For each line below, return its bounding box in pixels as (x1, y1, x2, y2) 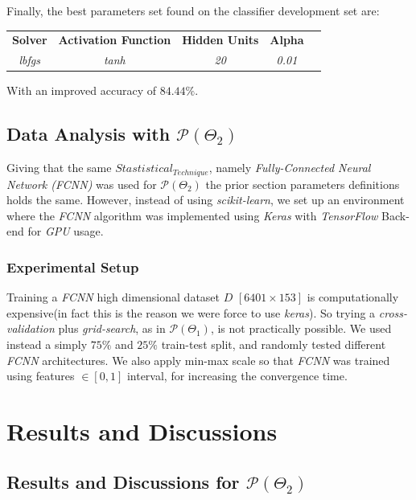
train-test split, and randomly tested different (161, 335, 386, 352)
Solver (12, 31, 47, 48)
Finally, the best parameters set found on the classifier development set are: (6, 2, 380, 18)
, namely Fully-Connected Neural (208, 159, 371, 176)
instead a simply (6, 335, 88, 352)
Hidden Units (182, 31, 259, 48)
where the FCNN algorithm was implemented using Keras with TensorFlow (6, 207, 378, 223)
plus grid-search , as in (58, 320, 166, 337)
